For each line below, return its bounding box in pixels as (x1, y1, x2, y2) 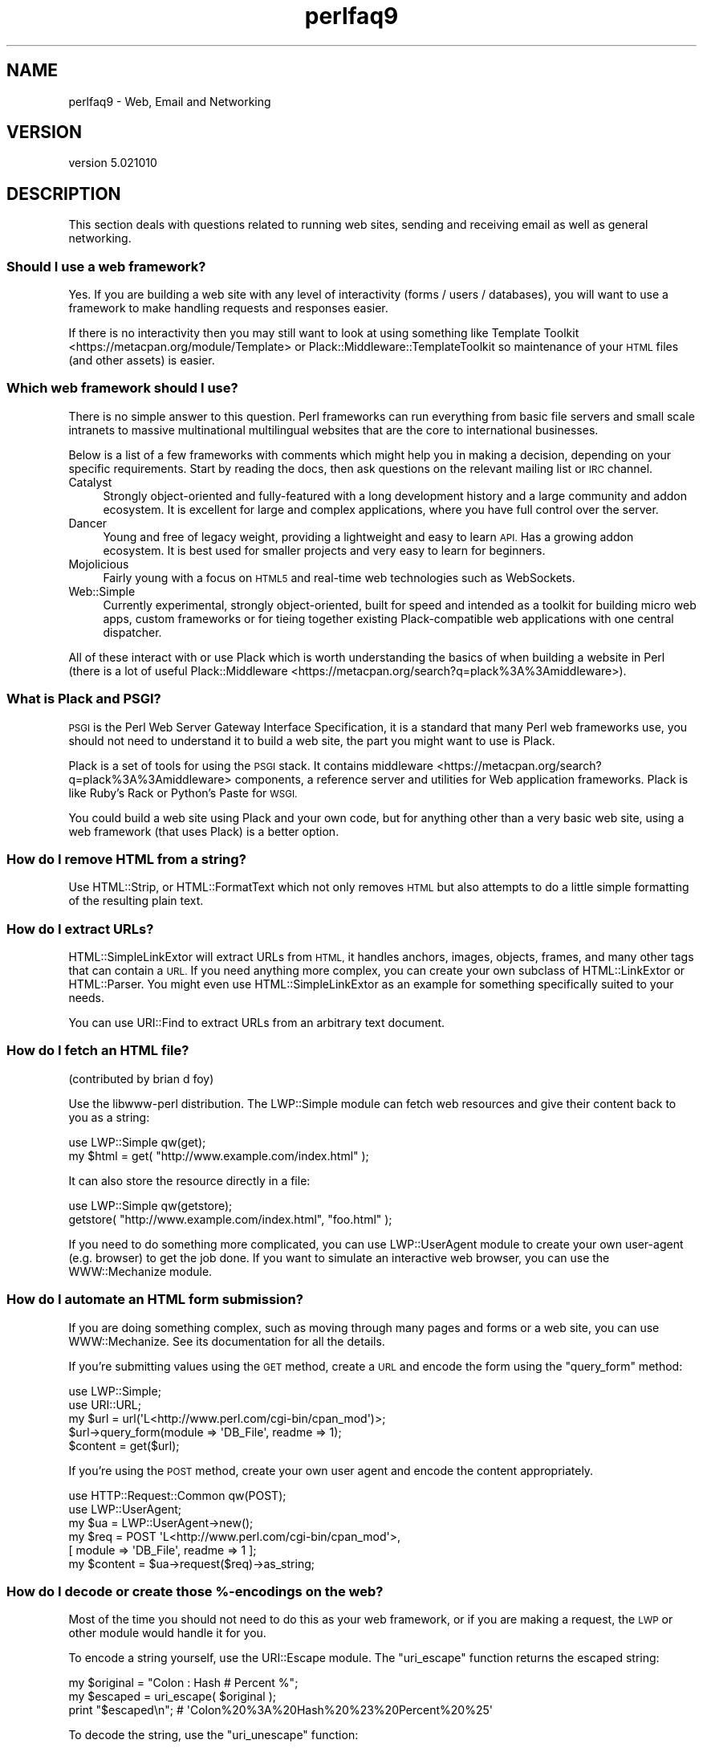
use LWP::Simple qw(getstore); (68, 1198, 233, 1212)
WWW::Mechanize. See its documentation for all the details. (68, 1334, 385, 1348)
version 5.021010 (68, 156, 157, 170)
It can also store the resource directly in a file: (68, 1173, 311, 1188)
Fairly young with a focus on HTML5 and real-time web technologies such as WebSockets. (103, 570, 575, 585)
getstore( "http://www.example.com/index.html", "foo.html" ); (68, 1212, 392, 1226)
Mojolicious (68, 556, 129, 571)
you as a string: (68, 1110, 150, 1124)
